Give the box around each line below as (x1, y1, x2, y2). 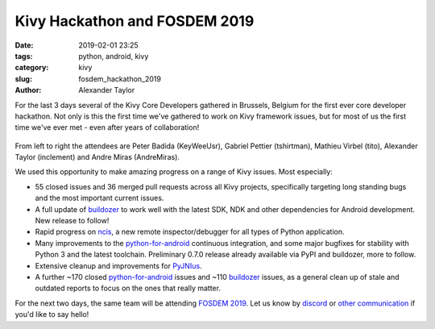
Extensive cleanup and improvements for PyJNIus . (35, 260, 202, 270)
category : (14, 63, 49, 73)
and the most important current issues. (35, 194, 164, 203)
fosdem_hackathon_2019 (78, 73, 161, 84)
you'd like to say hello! (14, 310, 89, 319)
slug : (14, 73, 32, 84)
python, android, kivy (78, 51, 149, 60)
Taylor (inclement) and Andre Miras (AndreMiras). (14, 152, 180, 162)
